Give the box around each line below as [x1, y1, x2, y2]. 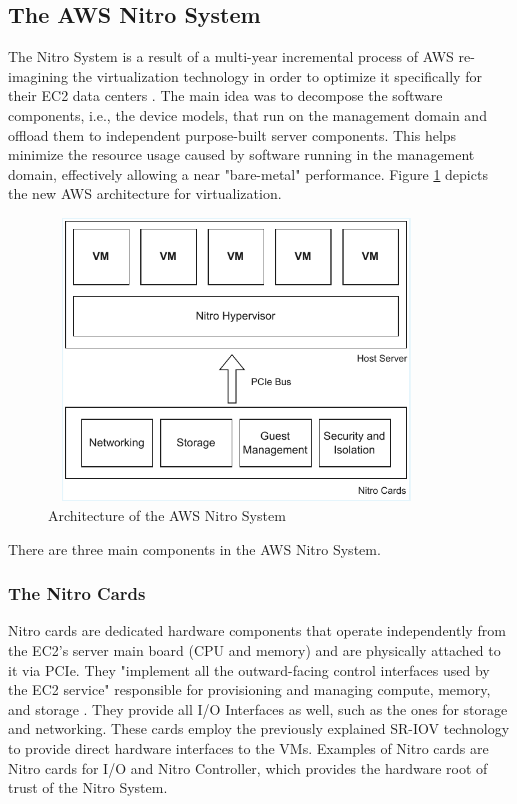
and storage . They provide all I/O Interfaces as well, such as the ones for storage [8, 698, 508, 719]
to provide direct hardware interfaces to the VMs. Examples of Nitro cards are [8, 737, 489, 758]
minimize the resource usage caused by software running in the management [8, 144, 475, 165]
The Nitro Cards [8, 581, 146, 606]
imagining [8, 65, 68, 86]
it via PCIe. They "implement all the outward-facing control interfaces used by [8, 659, 490, 680]
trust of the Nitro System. [8, 777, 168, 798]
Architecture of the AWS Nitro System [48, 505, 286, 525]
